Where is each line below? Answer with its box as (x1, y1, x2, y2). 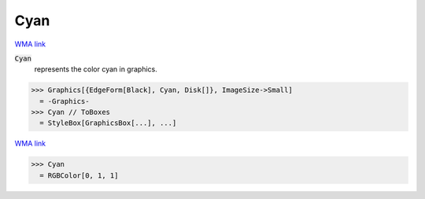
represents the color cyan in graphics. (34, 64, 157, 74)
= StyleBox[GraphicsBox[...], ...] (39, 119, 177, 127)
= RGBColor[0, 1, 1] (39, 171, 119, 180)
